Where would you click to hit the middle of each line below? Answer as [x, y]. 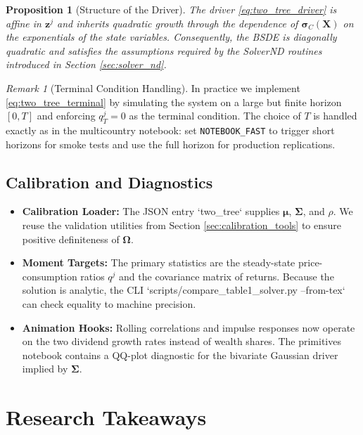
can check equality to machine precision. [109, 303]
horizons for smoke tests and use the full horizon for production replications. [171, 144]
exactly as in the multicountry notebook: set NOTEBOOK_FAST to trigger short [170, 130]
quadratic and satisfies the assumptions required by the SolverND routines [164, 50]
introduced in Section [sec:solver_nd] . [86, 64]
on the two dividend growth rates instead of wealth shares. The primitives [181, 341]
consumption [50, 276]
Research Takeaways [106, 417]
